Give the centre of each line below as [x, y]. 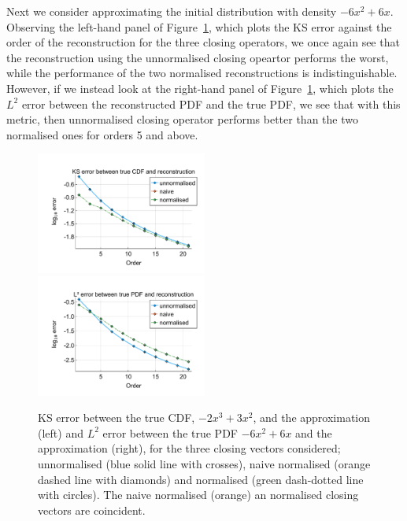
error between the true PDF [170, 432]
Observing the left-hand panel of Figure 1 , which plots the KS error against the [199, 26]
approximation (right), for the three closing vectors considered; [189, 448]
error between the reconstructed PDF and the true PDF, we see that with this [211, 103]
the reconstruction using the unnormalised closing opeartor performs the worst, [198, 57]
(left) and [61, 432]
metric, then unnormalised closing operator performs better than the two [182, 119]
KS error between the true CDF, [117, 418]
